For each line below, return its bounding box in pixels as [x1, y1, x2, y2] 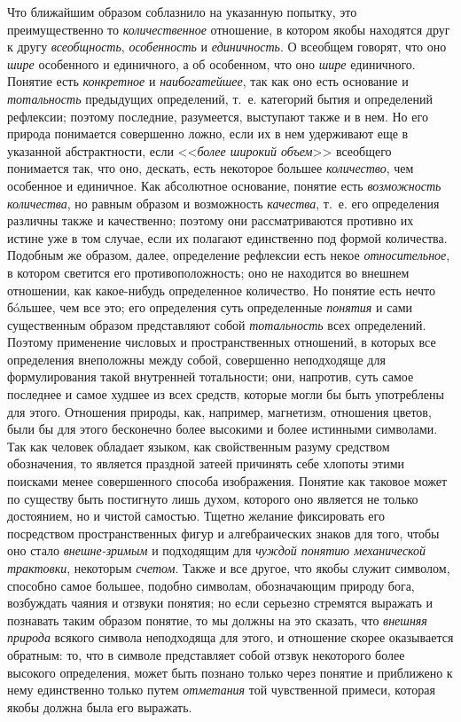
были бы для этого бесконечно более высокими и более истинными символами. [7, 420, 438, 438]
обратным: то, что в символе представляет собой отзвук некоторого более [7, 645, 405, 663]
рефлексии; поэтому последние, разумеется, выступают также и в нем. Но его [7, 106, 428, 125]
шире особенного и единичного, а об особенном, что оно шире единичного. [7, 54, 416, 73]
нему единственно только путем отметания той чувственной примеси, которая [7, 680, 435, 699]
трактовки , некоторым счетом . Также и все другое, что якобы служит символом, [7, 559, 450, 577]
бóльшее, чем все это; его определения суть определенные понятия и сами [7, 298, 413, 317]
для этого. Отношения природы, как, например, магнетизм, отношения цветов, [7, 402, 432, 420]
